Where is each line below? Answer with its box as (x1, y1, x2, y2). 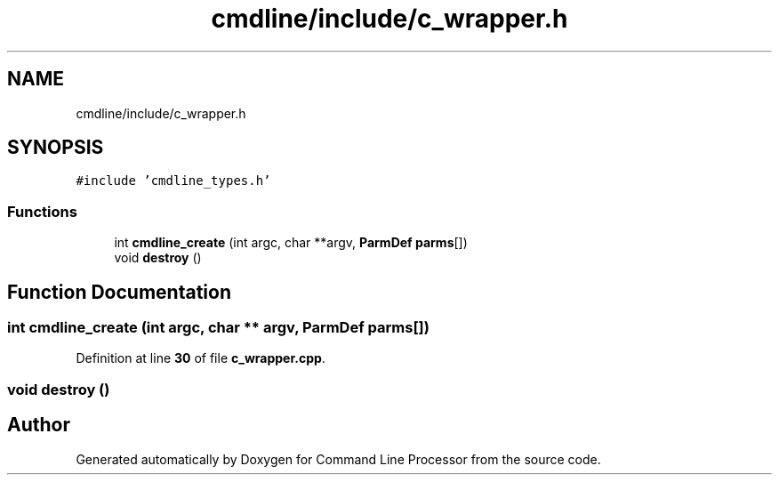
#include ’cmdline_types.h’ (76, 173, 271, 189)
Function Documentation (7, 280, 231, 303)
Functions (7, 202, 77, 221)
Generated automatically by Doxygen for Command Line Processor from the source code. (76, 451, 601, 467)
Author (7, 414, 70, 437)
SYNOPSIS (7, 136, 104, 159)
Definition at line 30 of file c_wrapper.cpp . (76, 350, 325, 366)
